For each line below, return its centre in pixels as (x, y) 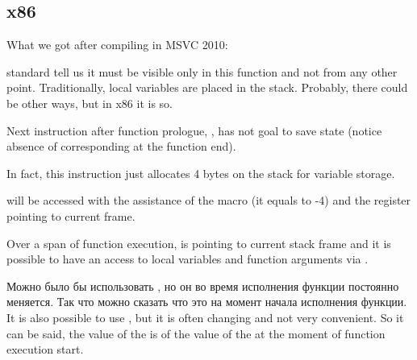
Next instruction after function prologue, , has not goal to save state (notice (194, 130)
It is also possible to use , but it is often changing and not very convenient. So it (205, 317)
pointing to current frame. (71, 215)
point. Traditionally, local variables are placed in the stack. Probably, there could (207, 87)
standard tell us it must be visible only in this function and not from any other (202, 71)
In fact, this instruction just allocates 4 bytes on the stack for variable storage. (201, 173)
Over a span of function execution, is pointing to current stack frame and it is (199, 243)
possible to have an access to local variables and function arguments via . (188, 259)
